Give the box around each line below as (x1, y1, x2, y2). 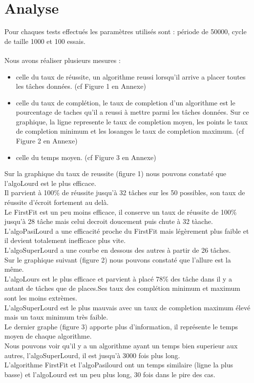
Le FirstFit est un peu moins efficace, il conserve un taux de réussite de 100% (4, 206, 237, 217)
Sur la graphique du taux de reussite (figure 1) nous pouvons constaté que (4, 168, 227, 179)
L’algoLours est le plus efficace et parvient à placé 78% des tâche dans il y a (4, 273, 232, 283)
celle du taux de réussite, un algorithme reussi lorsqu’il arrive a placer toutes (16, 71, 246, 81)
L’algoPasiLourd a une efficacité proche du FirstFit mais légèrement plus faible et (4, 225, 249, 236)
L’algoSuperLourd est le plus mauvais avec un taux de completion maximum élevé (4, 302, 251, 312)
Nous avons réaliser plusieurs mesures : (4, 55, 121, 65)
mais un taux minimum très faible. (4, 312, 108, 322)
